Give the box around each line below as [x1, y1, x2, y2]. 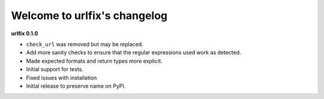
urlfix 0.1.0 [11, 30, 38, 37]
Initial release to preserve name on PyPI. [26, 82, 126, 89]
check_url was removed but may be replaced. [26, 41, 143, 48]
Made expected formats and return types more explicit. [26, 57, 163, 64]
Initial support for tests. [26, 66, 84, 73]
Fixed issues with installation [26, 74, 97, 81]
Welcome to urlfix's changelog [11, 9, 168, 22]
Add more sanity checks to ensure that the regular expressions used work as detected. [26, 49, 241, 56]
